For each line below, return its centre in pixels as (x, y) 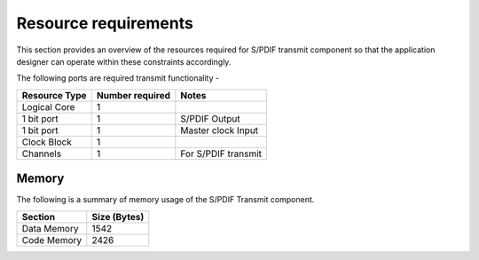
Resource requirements (105, 23)
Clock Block (47, 142)
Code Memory (52, 240)
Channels (42, 154)
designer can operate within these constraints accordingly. (124, 61)
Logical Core (48, 106)
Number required (133, 95)
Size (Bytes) (118, 217)
